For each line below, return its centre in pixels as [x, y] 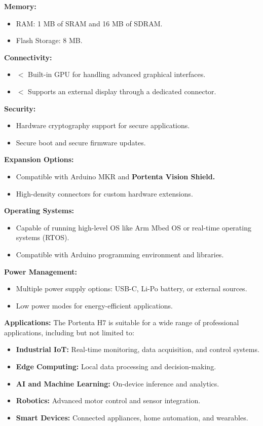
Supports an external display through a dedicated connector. [122, 91]
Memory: [20, 6]
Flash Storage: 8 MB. [49, 40]
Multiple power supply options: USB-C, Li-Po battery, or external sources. [131, 288]
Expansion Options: [39, 159]
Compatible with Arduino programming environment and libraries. [120, 254]
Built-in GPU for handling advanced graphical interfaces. [117, 74]
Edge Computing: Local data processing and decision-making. [116, 366]
